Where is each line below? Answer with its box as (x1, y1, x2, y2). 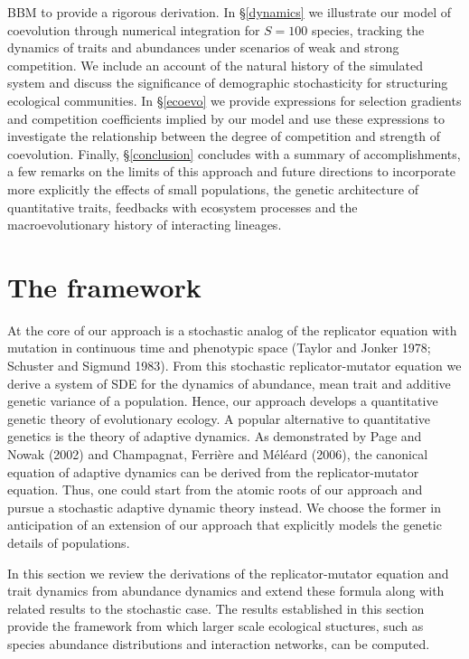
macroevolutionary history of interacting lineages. (7, 215, 282, 234)
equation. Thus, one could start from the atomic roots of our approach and (7, 480, 423, 499)
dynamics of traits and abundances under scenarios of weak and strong (7, 38, 399, 57)
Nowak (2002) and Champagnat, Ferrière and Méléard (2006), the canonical (7, 445, 428, 463)
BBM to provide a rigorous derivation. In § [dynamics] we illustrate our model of (7, 3, 452, 21)
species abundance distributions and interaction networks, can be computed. (7, 634, 430, 653)
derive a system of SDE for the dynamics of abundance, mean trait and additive (7, 373, 451, 392)
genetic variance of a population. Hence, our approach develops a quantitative (7, 391, 438, 410)
